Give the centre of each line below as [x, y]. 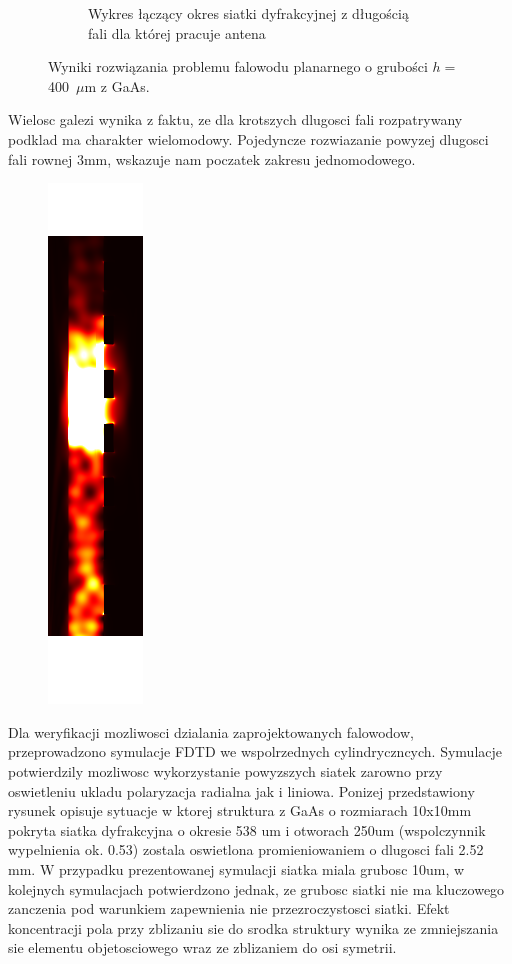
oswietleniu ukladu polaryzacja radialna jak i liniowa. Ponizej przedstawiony [241, 790]
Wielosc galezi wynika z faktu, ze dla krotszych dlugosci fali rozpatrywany [235, 119]
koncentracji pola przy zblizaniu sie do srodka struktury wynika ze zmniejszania [253, 927]
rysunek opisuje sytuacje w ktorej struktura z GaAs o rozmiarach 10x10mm [240, 810]
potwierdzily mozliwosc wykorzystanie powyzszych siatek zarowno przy [225, 770]
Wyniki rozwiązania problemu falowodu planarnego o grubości [238, 66]
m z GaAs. [117, 85]
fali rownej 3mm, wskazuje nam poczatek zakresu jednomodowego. [212, 158]
